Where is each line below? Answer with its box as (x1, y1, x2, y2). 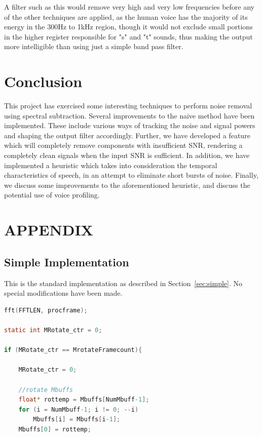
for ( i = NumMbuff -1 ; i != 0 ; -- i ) (18, 406, 139, 413)
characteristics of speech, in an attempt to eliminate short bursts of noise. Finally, (4, 170, 258, 180)
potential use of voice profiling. (4, 189, 100, 200)
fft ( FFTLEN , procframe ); (4, 306, 88, 314)
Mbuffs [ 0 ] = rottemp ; (18, 425, 91, 433)
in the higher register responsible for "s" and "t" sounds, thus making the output (4, 31, 253, 42)
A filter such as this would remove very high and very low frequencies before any (4, 2, 255, 12)
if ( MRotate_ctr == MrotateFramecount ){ (4, 346, 142, 354)
